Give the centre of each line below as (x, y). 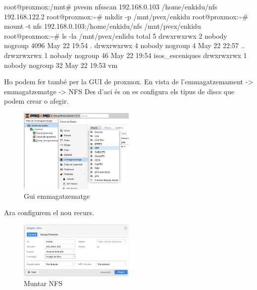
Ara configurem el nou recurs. (49, 212)
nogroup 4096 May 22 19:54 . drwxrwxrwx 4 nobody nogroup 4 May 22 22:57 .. (125, 45)
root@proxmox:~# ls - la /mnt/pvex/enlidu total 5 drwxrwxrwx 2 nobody (116, 35)
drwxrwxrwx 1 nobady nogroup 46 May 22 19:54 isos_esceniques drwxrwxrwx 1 (126, 55)
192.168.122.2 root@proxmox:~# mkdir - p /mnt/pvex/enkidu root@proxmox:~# (126, 16)
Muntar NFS (43, 283)
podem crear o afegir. (36, 101)
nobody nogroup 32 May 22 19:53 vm (61, 65)
